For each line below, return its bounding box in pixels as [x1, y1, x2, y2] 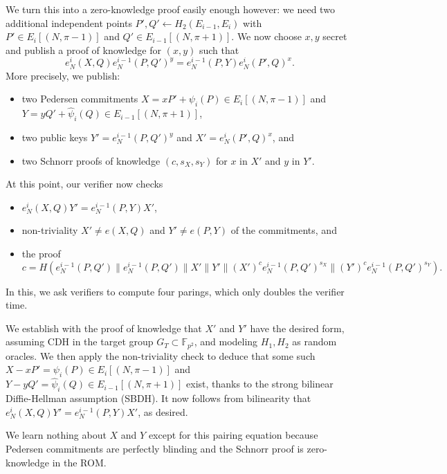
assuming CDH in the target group [6, 334, 154, 349]
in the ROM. [52, 455, 107, 469]
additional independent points [6, 15, 132, 30]
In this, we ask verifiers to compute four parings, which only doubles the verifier [6, 284, 345, 298]
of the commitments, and [230, 223, 337, 237]
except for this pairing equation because [148, 428, 318, 442]
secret [322, 29, 347, 44]
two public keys [21, 130, 88, 145]
